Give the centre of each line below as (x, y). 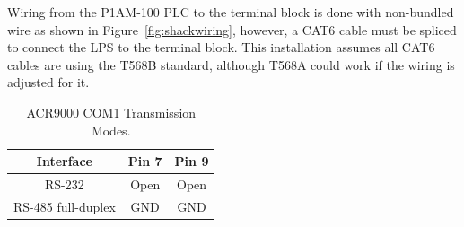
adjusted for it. (48, 82)
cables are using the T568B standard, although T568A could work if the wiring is (231, 64)
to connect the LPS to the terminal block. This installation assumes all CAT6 (221, 47)
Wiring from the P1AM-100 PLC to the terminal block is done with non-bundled (231, 12)
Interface (64, 161)
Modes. (111, 130)
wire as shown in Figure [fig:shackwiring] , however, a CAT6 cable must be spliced (232, 29)
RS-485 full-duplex (65, 206)
